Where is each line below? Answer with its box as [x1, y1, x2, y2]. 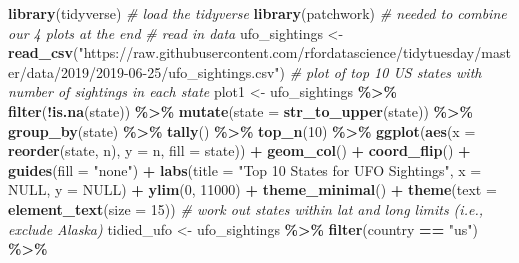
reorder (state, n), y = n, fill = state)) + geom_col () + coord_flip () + [8, 140, 471, 161]
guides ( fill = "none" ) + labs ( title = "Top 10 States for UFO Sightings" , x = [8, 159, 482, 180]
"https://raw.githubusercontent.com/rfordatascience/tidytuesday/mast [78, 42, 511, 63]
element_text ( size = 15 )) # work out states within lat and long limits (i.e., [8, 198, 483, 219]
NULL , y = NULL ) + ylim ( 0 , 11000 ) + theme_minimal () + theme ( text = [8, 179, 497, 200]
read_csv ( [8, 42, 79, 63]
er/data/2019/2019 [8, 61, 124, 82]
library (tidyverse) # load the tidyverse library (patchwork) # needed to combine [8, 3, 507, 23]
